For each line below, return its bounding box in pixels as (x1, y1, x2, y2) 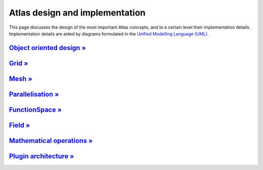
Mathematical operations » (9, 136, 93, 145)
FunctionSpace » (9, 105, 62, 114)
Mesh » (9, 74, 33, 83)
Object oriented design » (9, 44, 86, 52)
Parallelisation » (9, 90, 59, 98)
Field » (9, 121, 30, 129)
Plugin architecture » (9, 152, 75, 160)
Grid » (9, 59, 29, 68)
